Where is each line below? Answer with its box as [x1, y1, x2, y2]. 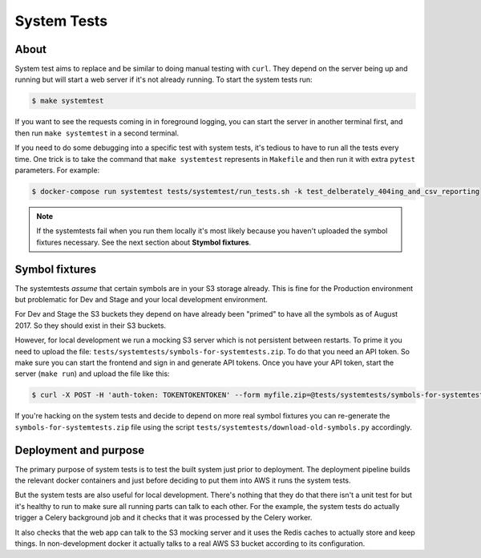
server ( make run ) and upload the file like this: [14, 369, 170, 378]
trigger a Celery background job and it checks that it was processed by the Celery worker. [14, 513, 313, 523]
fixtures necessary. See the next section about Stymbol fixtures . [36, 237, 252, 247]
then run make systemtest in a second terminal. [14, 128, 180, 138]
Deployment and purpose [14, 443, 145, 457]
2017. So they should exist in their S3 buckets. [14, 321, 167, 330]
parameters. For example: [14, 165, 100, 175]
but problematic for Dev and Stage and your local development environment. [14, 295, 269, 305]
